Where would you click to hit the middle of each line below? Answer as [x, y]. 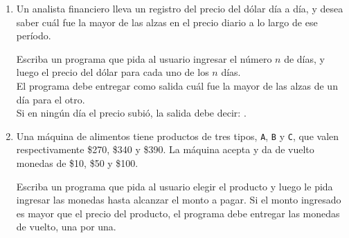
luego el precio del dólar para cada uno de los [113, 72]
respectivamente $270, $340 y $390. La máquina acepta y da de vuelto [165, 149]
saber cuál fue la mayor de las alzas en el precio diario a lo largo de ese [167, 22]
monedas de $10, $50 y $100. [77, 163]
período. [34, 36]
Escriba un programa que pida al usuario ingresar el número [144, 58]
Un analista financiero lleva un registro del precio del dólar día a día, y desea [180, 8]
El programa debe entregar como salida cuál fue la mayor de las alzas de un [177, 85]
